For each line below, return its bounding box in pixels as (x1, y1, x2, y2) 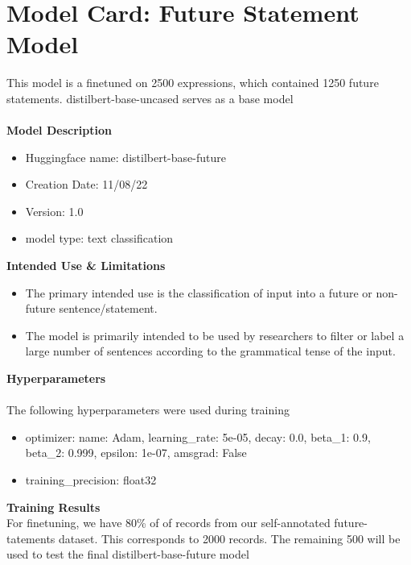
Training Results (6, 498, 101, 515)
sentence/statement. (59, 300, 158, 317)
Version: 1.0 (25, 202, 84, 219)
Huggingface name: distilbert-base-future (25, 148, 226, 165)
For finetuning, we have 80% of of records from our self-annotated (6, 514, 331, 531)
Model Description (6, 122, 112, 139)
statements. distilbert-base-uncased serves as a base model (6, 89, 294, 106)
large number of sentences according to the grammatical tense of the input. (25, 343, 396, 359)
